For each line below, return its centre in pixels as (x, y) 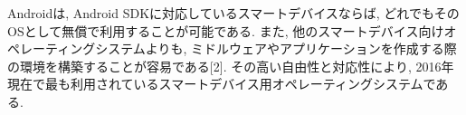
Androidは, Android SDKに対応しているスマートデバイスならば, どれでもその (233, 13)
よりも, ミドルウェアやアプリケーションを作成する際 (301, 48)
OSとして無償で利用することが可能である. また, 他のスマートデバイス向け (226, 30)
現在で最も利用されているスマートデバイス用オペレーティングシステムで (222, 84)
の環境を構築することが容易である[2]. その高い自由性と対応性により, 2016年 (231, 66)
